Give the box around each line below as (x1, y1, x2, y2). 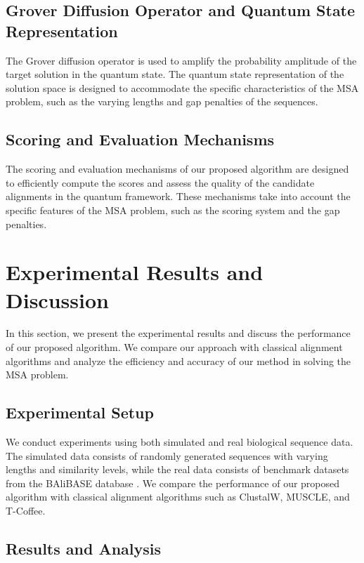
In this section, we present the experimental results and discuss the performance (6, 326, 351, 340)
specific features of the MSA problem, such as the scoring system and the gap (6, 202, 340, 217)
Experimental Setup (6, 402, 154, 423)
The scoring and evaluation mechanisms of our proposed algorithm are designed (6, 161, 349, 176)
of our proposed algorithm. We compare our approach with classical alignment (6, 340, 343, 355)
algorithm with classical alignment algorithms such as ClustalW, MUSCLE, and (6, 489, 350, 504)
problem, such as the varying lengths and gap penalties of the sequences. (6, 94, 318, 109)
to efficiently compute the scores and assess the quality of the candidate (6, 175, 315, 190)
